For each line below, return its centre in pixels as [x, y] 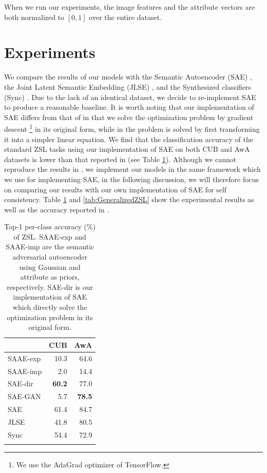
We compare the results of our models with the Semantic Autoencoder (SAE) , [128, 77]
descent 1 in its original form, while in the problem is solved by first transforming [132, 128]
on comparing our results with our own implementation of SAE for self [116, 189]
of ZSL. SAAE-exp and [50, 236]
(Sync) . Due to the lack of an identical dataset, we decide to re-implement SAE [130, 97]
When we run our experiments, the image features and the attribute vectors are [130, 7]
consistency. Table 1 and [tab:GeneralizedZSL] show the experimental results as [129, 199]
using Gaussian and [50, 267]
